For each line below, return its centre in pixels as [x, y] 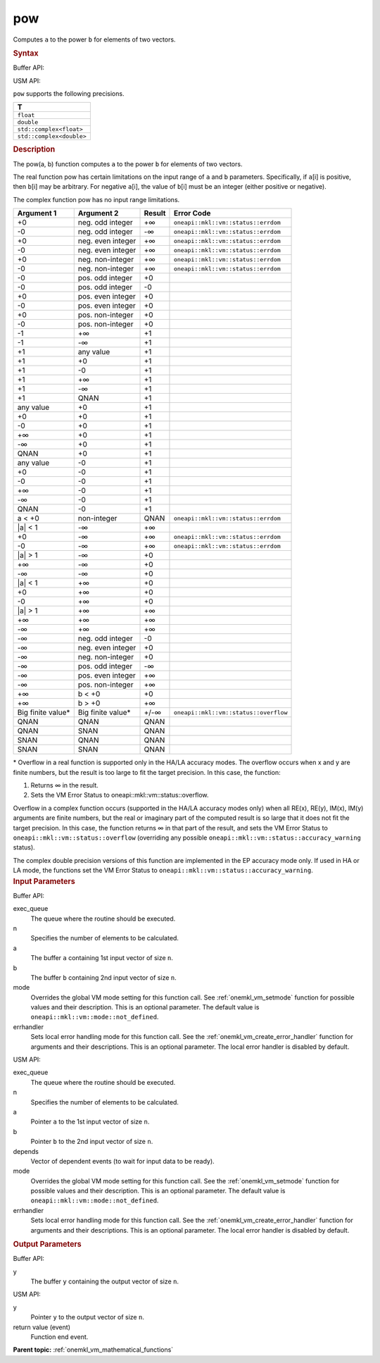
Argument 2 [98, 213]
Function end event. [59, 1337]
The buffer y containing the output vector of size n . [105, 1281]
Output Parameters [47, 1245]
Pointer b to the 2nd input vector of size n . [92, 1142]
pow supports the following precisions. [69, 93]
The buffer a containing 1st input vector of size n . [102, 958]
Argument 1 [37, 213]
